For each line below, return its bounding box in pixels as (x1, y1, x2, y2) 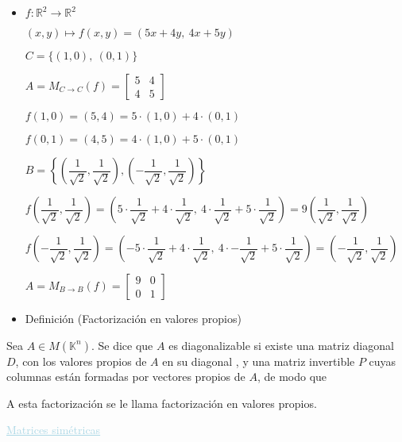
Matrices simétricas (6, 421, 101, 438)
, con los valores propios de (15, 352, 147, 369)
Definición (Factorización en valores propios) (25, 310, 242, 326)
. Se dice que (91, 336, 153, 353)
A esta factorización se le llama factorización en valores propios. (6, 394, 317, 411)
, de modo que (257, 368, 327, 385)
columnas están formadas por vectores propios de (6, 368, 245, 385)
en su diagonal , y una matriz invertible (162, 352, 355, 369)
